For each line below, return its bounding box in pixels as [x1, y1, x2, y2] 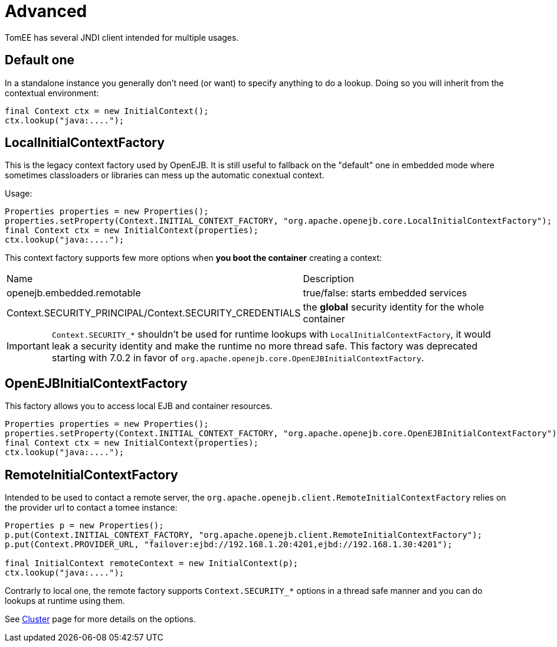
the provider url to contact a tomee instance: [5, 502, 178, 513]
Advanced [5, 1, 87, 21]
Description [303, 273, 354, 285]
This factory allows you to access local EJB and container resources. [5, 401, 273, 411]
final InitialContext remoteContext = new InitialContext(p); [5, 558, 299, 568]
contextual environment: [5, 87, 99, 98]
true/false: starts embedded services [303, 287, 467, 299]
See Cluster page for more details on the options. [5, 614, 196, 625]
